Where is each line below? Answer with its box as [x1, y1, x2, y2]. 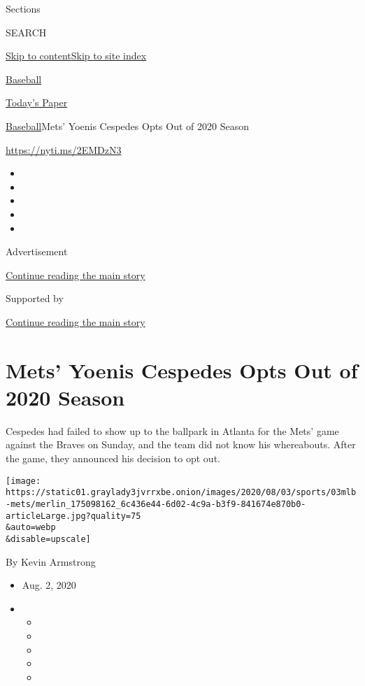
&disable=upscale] [6, 534, 91, 544]
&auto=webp [6, 522, 56, 533]
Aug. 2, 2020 [22, 578, 76, 592]
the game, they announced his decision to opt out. [6, 451, 220, 465]
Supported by [6, 291, 64, 306]
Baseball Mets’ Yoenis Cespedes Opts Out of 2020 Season [6, 118, 249, 133]
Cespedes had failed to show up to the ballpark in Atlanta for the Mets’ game [6, 423, 339, 438]
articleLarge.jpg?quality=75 [6, 510, 141, 521]
